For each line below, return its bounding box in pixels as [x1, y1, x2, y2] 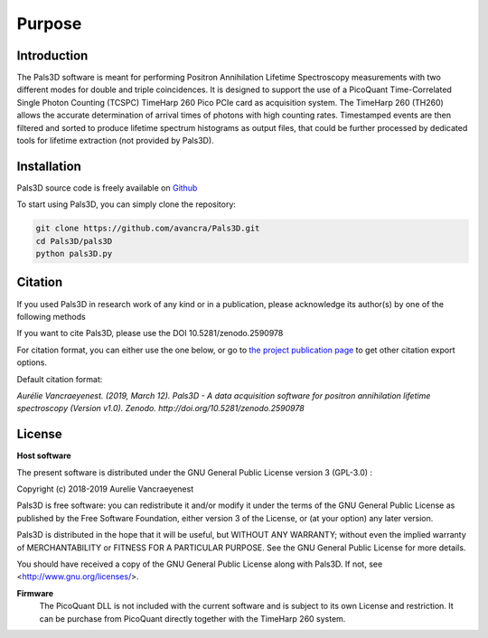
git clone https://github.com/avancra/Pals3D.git [35, 223, 260, 234]
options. [16, 357, 48, 368]
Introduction [16, 48, 89, 63]
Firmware [16, 587, 54, 598]
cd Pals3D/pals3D [35, 236, 113, 246]
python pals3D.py [35, 249, 113, 259]
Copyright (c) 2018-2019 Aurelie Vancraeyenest [16, 483, 194, 494]
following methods [16, 311, 86, 322]
